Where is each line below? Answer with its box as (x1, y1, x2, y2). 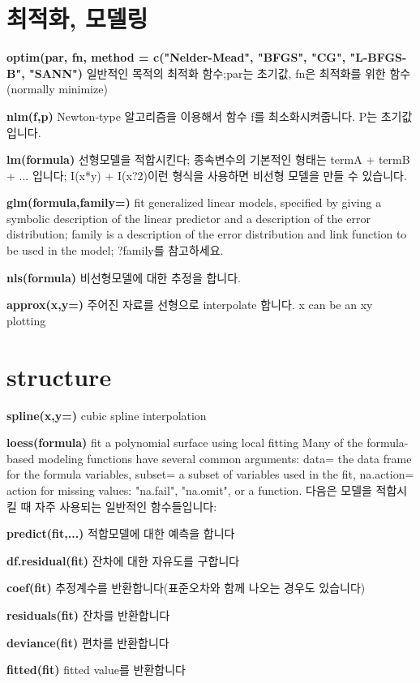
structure (6, 359, 112, 393)
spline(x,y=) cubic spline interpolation (6, 406, 207, 423)
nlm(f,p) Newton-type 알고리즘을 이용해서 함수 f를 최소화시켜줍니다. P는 (6, 107, 378, 124)
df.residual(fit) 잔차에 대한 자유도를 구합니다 (6, 552, 240, 569)
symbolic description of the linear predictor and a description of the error (6, 209, 371, 226)
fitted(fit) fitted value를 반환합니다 (6, 661, 186, 678)
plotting (6, 311, 46, 329)
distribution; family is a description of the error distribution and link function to (6, 226, 407, 243)
